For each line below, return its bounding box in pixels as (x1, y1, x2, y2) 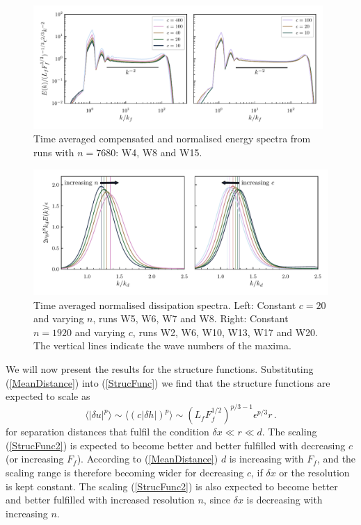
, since (203, 492, 231, 507)
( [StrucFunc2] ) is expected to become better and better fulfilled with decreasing (6, 437, 346, 452)
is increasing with (229, 451, 304, 466)
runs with (33, 145, 74, 159)
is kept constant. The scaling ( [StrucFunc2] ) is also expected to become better (6, 478, 338, 493)
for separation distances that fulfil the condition (6, 424, 209, 439)
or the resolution (279, 465, 350, 479)
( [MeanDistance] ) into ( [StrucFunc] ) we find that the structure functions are (6, 375, 330, 390)
